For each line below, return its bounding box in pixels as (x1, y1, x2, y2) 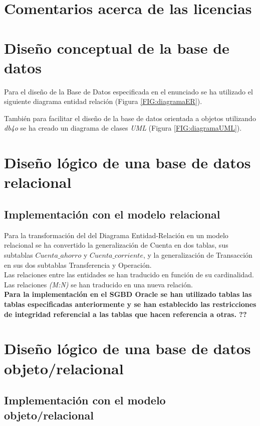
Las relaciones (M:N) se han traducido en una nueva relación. (4, 279, 193, 289)
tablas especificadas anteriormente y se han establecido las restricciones (4, 298, 256, 309)
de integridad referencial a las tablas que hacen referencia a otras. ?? (4, 308, 247, 319)
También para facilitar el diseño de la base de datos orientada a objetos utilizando (4, 113, 256, 123)
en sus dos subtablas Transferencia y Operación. (4, 259, 152, 270)
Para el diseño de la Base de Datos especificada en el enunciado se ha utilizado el (4, 86, 253, 96)
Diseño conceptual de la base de (4, 37, 229, 58)
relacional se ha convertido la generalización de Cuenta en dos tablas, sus (4, 240, 228, 250)
